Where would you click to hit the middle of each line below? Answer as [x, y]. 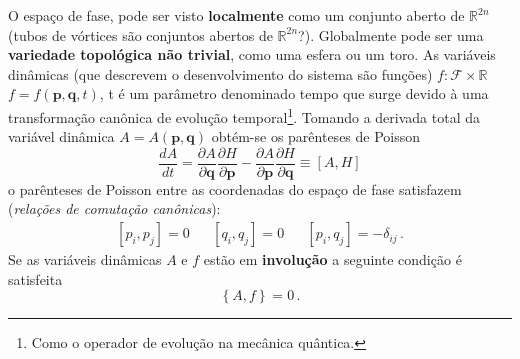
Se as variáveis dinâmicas [85, 259]
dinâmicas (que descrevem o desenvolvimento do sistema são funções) [220, 73]
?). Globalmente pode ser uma [391, 34]
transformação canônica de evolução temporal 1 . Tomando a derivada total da [244, 115]
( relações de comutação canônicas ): [114, 208]
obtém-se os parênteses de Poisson [316, 136]
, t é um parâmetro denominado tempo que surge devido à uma [294, 93]
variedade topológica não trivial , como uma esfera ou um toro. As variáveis [252, 54]
